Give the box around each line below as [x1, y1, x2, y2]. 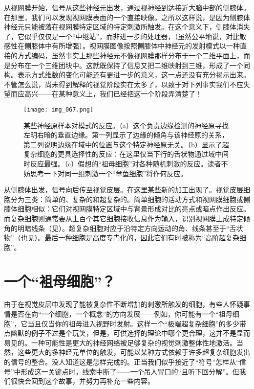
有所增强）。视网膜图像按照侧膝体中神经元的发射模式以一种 [51, 41, 240, 51]
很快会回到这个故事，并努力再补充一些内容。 [10, 376, 154, 386]
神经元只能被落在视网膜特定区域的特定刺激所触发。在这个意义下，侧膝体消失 [4, 22, 250, 32]
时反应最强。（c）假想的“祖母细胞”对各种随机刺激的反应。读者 [23, 158, 221, 168]
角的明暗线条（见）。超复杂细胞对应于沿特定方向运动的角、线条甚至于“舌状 [4, 223, 243, 233]
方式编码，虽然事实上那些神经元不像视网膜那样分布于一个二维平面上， [17, 50, 243, 60]
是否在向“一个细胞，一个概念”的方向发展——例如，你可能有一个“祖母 [10, 309, 233, 319]
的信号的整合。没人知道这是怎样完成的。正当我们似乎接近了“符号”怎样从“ [4, 357, 239, 366]
